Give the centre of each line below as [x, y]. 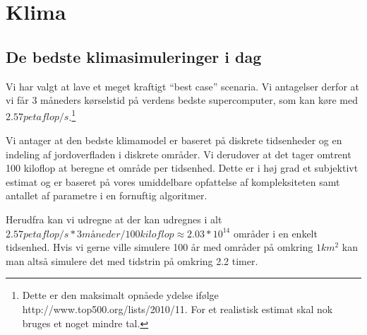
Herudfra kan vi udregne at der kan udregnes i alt [114, 219]
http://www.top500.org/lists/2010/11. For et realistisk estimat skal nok [178, 308]
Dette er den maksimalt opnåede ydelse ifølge [120, 295]
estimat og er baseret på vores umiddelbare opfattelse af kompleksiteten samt [173, 181]
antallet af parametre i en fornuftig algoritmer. [107, 195]
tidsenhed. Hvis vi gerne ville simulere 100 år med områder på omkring [160, 247]
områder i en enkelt [275, 233]
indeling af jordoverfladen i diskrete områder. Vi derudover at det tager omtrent [179, 154]
